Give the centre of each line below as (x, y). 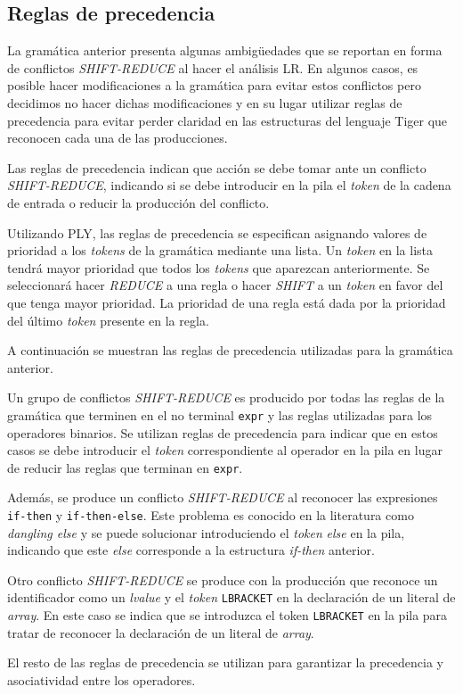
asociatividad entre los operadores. (102, 679)
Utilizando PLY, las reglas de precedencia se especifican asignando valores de (217, 232)
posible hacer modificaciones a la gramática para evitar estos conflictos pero (214, 85)
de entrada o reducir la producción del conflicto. (138, 202)
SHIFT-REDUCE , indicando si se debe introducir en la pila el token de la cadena (229, 185)
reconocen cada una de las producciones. (118, 138)
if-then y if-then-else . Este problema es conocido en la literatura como (211, 514)
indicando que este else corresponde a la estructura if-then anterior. (191, 550)
